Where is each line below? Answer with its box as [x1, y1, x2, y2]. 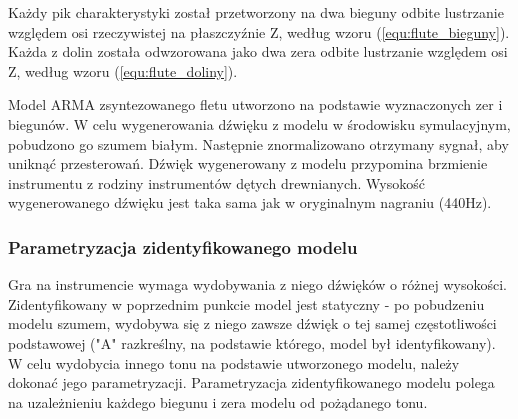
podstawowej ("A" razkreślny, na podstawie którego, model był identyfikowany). [8, 332, 496, 353]
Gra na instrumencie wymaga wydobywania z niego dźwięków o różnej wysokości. [8, 274, 507, 295]
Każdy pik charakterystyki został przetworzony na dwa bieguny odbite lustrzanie [8, 2, 504, 22]
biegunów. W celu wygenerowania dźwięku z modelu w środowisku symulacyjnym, [8, 113, 511, 134]
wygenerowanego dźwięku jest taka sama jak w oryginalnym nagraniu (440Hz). [8, 192, 492, 213]
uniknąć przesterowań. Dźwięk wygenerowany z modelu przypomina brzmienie [8, 153, 488, 174]
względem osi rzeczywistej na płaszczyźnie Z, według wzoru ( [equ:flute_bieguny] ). [8, 21, 510, 42]
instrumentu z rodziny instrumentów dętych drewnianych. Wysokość [8, 172, 425, 193]
